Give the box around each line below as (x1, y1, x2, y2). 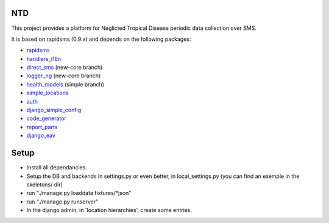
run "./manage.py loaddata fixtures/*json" (26, 189, 132, 197)
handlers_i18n (26, 55, 62, 62)
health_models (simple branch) (26, 80, 105, 88)
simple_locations (26, 89, 69, 97)
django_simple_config (26, 107, 82, 114)
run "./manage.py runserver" (26, 198, 99, 205)
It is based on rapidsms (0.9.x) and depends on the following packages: (11, 35, 191, 43)
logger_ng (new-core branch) (26, 72, 101, 79)
